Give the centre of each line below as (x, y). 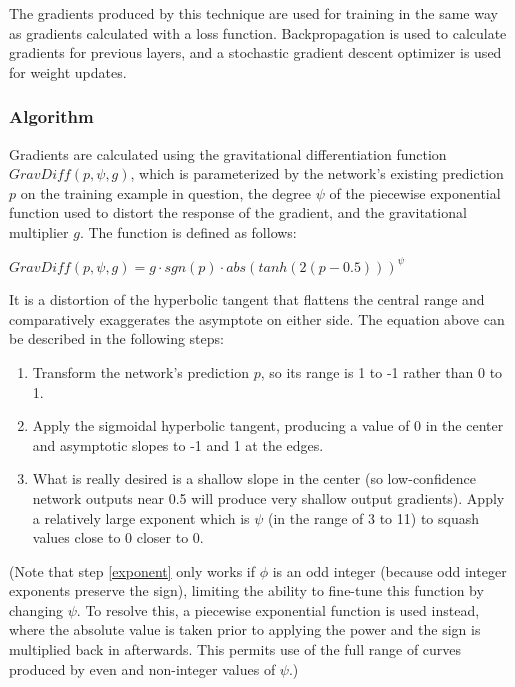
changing (36, 609)
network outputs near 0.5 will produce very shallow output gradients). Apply (268, 497)
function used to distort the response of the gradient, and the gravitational (238, 212)
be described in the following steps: (116, 338)
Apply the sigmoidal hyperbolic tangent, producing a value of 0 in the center (268, 425)
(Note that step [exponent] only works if (132, 570)
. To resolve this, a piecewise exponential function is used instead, (278, 609)
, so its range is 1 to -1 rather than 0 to (381, 371)
